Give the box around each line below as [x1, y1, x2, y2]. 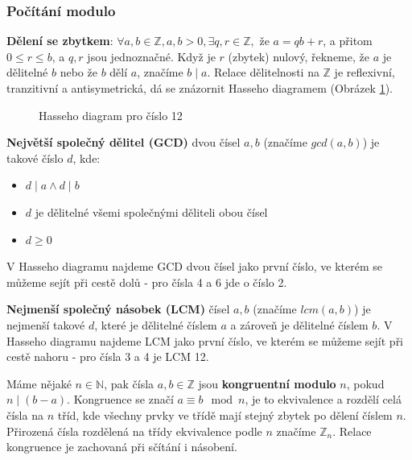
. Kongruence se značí [67, 391, 174, 408]
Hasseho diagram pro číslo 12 [39, 106, 183, 123]
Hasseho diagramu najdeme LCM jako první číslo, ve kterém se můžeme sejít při [6, 332, 404, 349]
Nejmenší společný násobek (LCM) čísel [6, 300, 230, 317]
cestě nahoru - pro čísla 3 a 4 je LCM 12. [6, 348, 209, 365]
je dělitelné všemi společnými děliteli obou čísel [35, 203, 268, 220]
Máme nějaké [6, 375, 72, 392]
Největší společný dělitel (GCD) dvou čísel [6, 134, 241, 151]
